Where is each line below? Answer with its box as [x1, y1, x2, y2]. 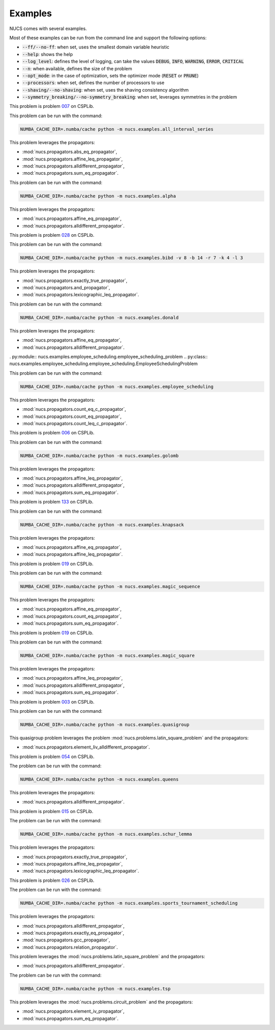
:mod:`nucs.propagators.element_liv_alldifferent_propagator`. [22, 744, 150, 750]
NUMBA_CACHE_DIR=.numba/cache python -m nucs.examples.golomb [20, 453, 179, 458]
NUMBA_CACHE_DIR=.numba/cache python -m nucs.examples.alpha [20, 193, 176, 199]
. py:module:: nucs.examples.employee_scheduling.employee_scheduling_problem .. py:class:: [9, 353, 208, 359]
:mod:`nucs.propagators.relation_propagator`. [22, 944, 118, 950]
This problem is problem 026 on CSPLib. [9, 877, 95, 883]
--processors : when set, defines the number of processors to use [22, 79, 165, 86]
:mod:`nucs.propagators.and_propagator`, [22, 285, 111, 291]
